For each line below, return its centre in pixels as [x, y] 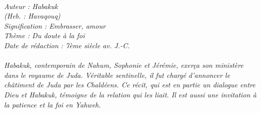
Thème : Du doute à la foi [45, 35]
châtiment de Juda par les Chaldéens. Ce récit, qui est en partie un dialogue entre [130, 85]
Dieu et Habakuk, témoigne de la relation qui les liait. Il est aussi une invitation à [130, 94]
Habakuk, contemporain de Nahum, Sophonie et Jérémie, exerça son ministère [124, 65]
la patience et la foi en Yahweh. [53, 104]
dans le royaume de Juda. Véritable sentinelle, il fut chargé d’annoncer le [117, 75]
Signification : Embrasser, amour [55, 25]
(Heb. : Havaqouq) [32, 16]
